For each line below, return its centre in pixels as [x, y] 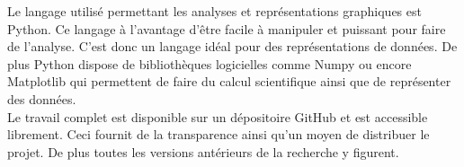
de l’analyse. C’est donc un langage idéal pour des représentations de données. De [232, 46]
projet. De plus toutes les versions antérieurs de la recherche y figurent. [203, 151]
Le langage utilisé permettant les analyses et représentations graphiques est [214, 11]
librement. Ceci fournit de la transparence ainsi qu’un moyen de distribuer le [219, 134]
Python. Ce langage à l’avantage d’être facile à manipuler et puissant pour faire [227, 28]
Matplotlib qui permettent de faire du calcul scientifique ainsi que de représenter [229, 81]
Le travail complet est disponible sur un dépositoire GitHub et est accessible [218, 116]
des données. [42, 98]
